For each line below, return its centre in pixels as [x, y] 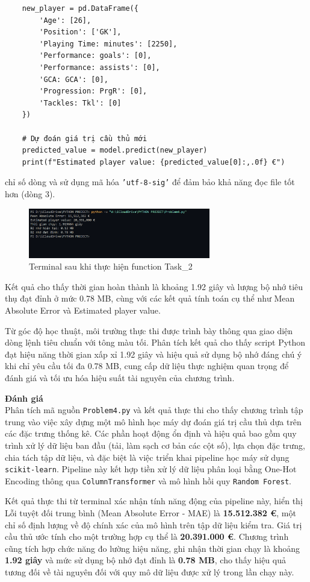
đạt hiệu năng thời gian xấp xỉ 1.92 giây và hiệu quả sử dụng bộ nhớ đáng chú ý [153, 354]
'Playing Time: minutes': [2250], [108, 44]
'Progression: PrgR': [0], [93, 91]
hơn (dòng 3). [30, 193]
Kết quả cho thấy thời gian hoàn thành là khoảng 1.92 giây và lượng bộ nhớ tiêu [154, 286]
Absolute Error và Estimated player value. [83, 310]
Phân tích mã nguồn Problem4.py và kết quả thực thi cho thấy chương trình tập [154, 410]
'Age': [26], [65, 20]
